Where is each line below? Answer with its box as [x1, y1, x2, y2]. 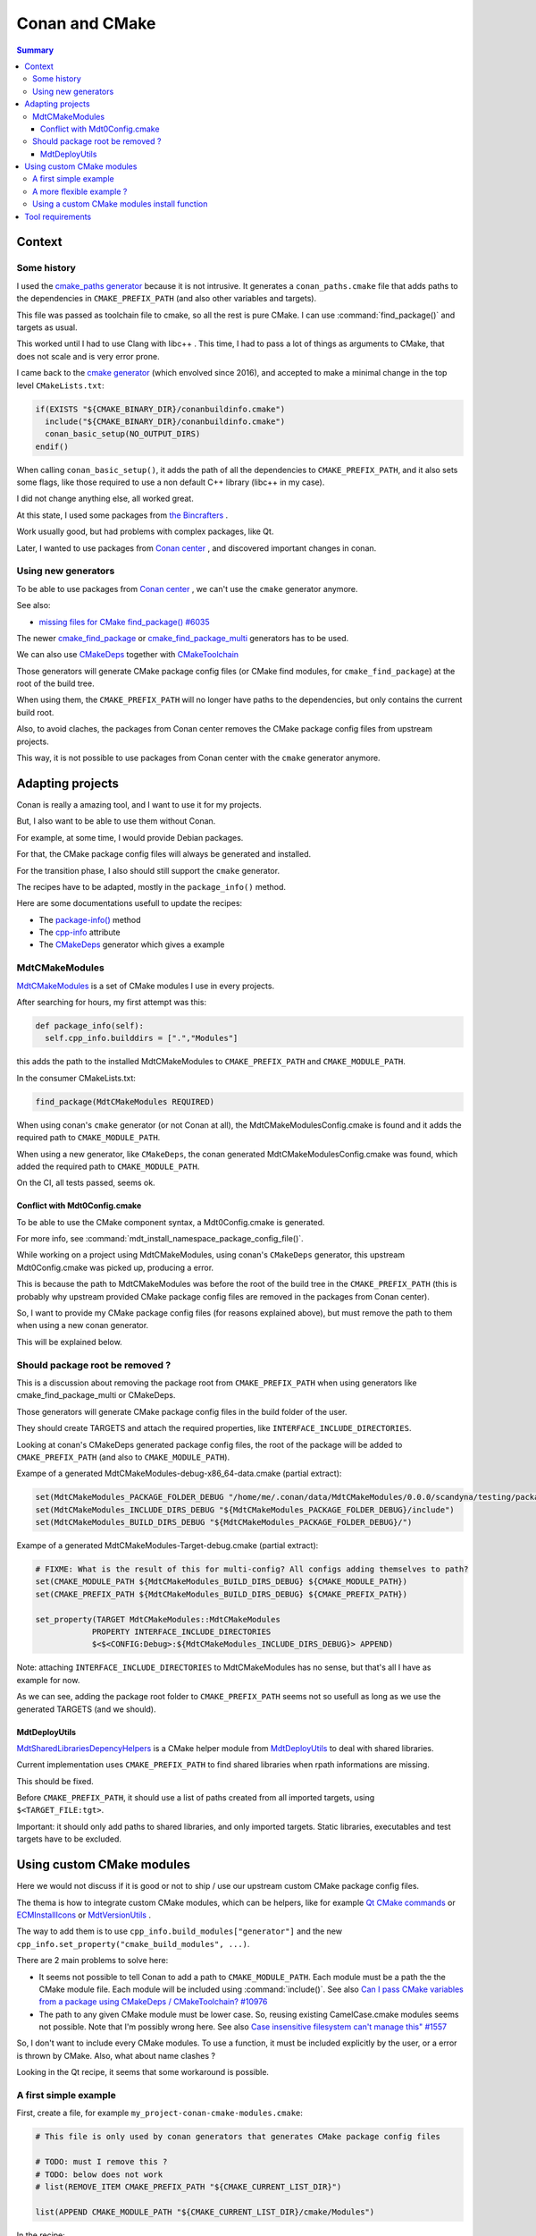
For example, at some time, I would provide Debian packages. [16, 832, 244, 843]
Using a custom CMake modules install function [32, 199, 208, 209]
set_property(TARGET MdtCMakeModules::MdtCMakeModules [35, 1614, 281, 1624]
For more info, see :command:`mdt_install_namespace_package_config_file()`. [16, 1233, 304, 1244]
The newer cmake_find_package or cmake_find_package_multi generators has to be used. [16, 632, 349, 643]
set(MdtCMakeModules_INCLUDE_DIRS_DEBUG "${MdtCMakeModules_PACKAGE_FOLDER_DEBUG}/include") [35, 1504, 455, 1515]
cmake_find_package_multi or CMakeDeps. [16, 1390, 176, 1401]
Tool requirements [24, 211, 92, 222]
